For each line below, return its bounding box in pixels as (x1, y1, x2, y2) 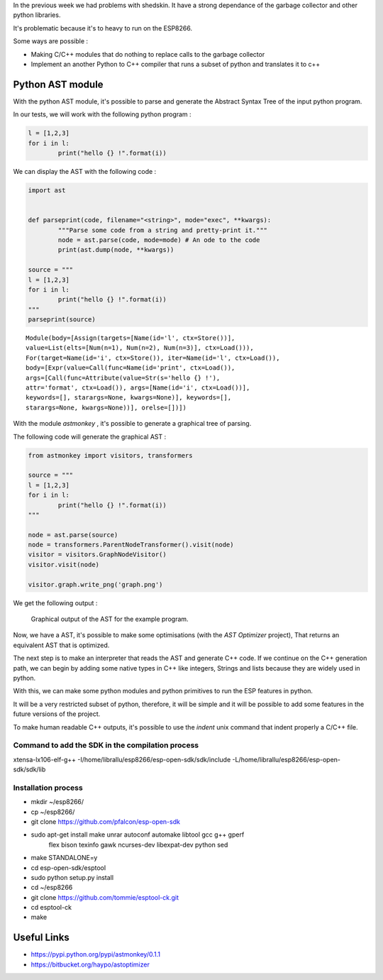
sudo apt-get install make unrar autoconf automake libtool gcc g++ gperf (30, 830, 245, 839)
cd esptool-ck (30, 903, 72, 912)
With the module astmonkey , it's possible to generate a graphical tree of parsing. (13, 419, 252, 428)
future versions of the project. (13, 710, 101, 718)
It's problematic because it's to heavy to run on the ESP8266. (13, 23, 193, 32)
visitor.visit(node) (28, 561, 99, 568)
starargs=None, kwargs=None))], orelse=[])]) (26, 403, 187, 412)
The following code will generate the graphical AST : (13, 432, 167, 441)
